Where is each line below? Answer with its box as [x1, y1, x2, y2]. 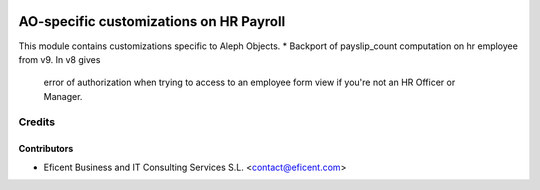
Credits [18, 115, 55, 129]
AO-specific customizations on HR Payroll [18, 13, 286, 30]
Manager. [43, 90, 83, 102]
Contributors [18, 143, 74, 155]
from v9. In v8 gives [18, 53, 101, 65]
